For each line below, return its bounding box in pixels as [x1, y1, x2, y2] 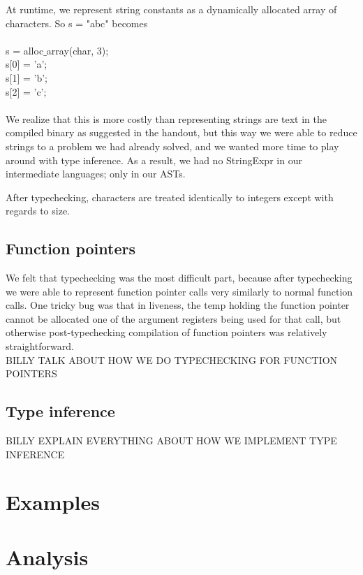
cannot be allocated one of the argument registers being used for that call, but [6, 311, 341, 326]
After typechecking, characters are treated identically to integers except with [6, 189, 334, 204]
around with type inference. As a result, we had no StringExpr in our [6, 152, 302, 167]
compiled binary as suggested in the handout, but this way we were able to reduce [6, 125, 357, 140]
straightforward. [6, 339, 74, 354]
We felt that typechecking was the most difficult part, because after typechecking [6, 270, 353, 285]
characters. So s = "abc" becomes [6, 15, 148, 30]
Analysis [6, 542, 89, 571]
